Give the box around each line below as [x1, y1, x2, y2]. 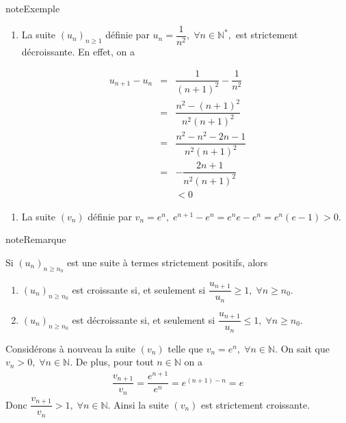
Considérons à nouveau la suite [5, 341, 136, 355]
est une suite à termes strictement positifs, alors [66, 255, 268, 269]
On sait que [280, 341, 330, 355]
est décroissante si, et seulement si [72, 312, 215, 326]
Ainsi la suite [114, 397, 169, 411]
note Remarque [5, 232, 66, 246]
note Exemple [5, 1, 60, 15]
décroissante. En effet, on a [21, 44, 135, 58]
